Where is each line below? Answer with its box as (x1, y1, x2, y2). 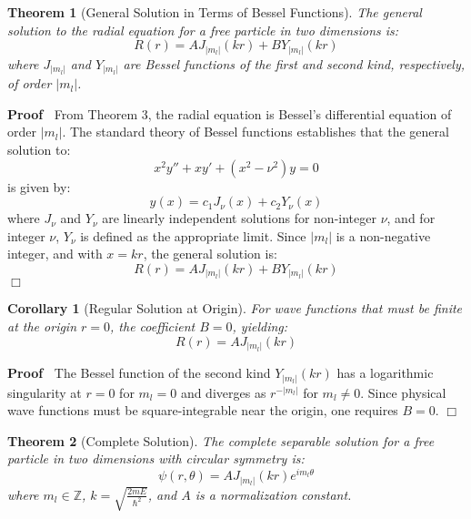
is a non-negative (336, 226, 431, 245)
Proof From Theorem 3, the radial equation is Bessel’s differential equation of (7, 104, 452, 123)
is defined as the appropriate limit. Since (80, 226, 306, 245)
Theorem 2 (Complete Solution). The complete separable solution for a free (7, 431, 435, 450)
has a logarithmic (336, 363, 434, 382)
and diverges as (180, 382, 266, 402)
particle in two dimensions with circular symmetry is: (7, 449, 305, 468)
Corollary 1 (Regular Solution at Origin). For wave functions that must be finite (7, 299, 463, 318)
